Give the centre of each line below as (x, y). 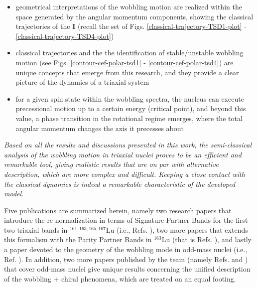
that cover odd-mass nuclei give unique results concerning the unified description (127, 269)
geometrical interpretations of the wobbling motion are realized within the (129, 6)
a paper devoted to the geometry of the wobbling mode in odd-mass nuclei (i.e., (126, 249)
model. (14, 194)
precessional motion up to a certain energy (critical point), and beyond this (131, 108)
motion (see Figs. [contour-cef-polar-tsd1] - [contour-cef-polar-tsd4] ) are (125, 62)
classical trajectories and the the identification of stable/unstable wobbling (129, 53)
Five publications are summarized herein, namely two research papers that (118, 210)
